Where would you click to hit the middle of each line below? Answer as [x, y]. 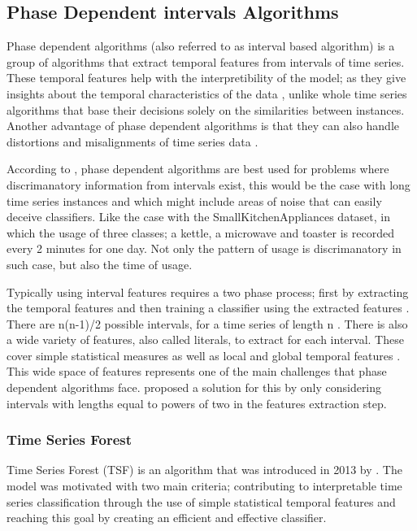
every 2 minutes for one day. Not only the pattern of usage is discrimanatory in [204, 248]
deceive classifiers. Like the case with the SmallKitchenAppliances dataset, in [198, 217]
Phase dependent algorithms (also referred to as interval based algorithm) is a [201, 46]
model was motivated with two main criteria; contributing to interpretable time [204, 486]
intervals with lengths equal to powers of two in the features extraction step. [197, 403]
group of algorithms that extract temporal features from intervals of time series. [206, 61]
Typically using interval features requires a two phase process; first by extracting [208, 292]
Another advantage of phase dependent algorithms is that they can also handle [203, 126]
